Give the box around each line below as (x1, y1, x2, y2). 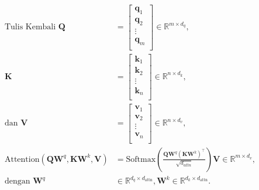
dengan (4, 177, 30, 186)
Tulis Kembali (4, 23, 56, 32)
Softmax (126, 155, 156, 164)
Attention (4, 155, 40, 164)
